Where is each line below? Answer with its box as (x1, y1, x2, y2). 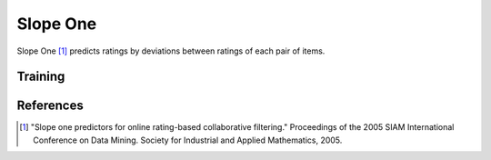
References (16, 98, 84, 114)
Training (16, 69, 65, 85)
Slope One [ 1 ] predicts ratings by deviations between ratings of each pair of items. (16, 45, 326, 56)
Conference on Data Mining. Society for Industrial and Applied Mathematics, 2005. (33, 135, 343, 145)
